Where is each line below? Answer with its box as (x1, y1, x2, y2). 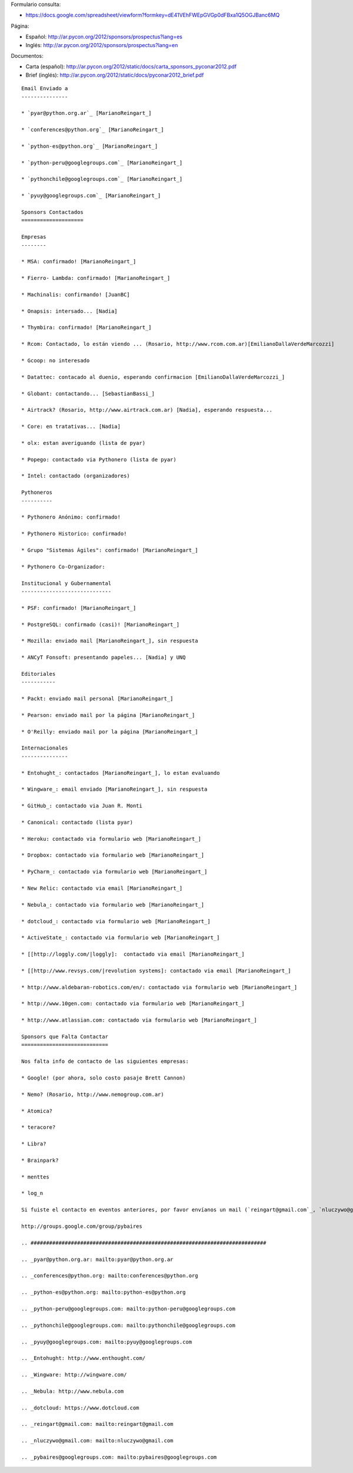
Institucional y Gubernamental (21, 580, 112, 586)
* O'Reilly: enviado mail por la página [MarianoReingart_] (21, 728, 198, 735)
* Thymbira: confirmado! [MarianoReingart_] (21, 324, 152, 331)
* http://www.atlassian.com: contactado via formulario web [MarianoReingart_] (21, 1017, 257, 1023)
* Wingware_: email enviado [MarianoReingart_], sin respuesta (21, 786, 208, 792)
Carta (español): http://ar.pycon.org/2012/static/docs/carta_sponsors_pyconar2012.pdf (25, 63, 237, 70)
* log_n (21, 1190, 44, 1197)
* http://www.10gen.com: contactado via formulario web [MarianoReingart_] (21, 1000, 245, 1007)
